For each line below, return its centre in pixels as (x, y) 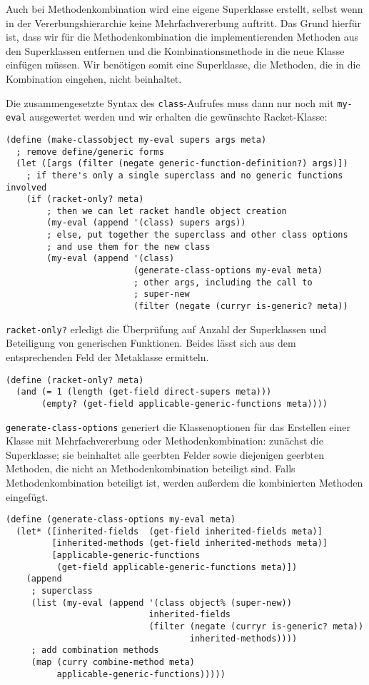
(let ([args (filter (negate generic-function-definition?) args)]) (182, 164)
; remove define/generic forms (90, 152)
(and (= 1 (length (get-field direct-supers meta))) (144, 392)
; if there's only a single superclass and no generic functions (184, 175)
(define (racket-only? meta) (75, 380)
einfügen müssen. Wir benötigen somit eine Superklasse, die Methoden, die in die (183, 65)
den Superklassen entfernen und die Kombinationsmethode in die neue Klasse (175, 50)
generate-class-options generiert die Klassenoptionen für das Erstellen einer (178, 426)
